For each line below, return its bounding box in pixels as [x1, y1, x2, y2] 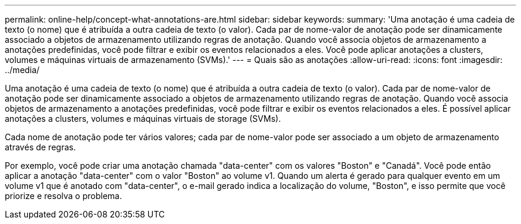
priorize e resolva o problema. [5, 191, 122, 201]
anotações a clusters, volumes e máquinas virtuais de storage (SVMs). [5, 113, 281, 124]
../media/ [5, 65, 40, 75]
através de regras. [5, 142, 76, 152]
